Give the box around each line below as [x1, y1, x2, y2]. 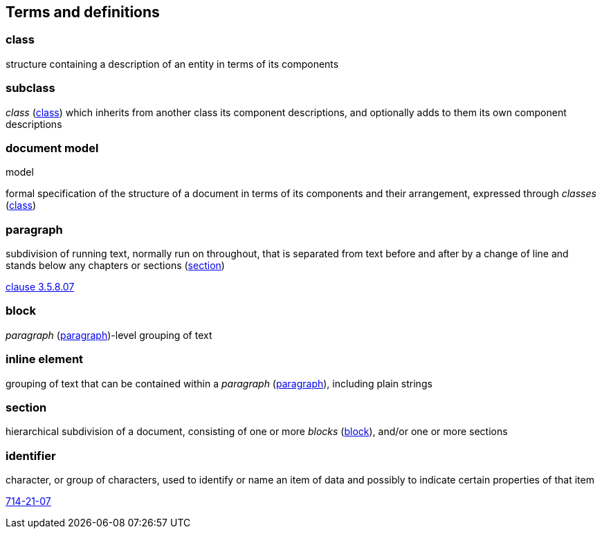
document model [6, 140, 99, 155]
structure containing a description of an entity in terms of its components [6, 57, 339, 70]
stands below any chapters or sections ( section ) [6, 259, 225, 272]
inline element [6, 352, 84, 367]
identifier [6, 448, 56, 463]
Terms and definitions [6, 3, 160, 21]
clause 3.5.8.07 [6, 281, 75, 293]
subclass [6, 81, 55, 95]
